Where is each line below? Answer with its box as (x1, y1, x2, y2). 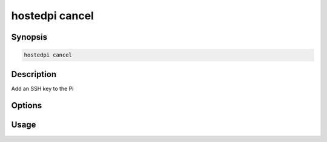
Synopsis (11, 32, 48, 42)
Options (11, 100, 42, 111)
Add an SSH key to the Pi (11, 85, 74, 92)
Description (11, 69, 57, 79)
